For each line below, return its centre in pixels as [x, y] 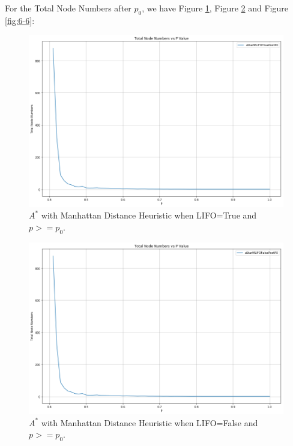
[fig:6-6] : [20, 20]
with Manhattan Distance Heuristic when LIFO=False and [150, 422]
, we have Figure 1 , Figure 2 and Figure [215, 8]
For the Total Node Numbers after [68, 8]
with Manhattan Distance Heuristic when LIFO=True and [149, 215]
